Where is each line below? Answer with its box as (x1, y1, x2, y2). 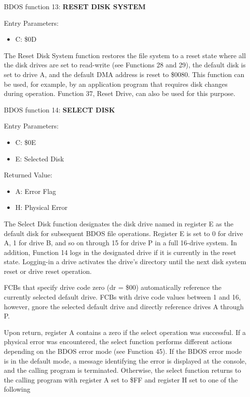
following (4, 384, 31, 394)
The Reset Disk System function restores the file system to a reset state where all (4, 50, 246, 60)
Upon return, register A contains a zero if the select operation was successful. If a (4, 327, 246, 337)
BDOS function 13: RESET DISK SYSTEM (4, 1, 146, 11)
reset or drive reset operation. (4, 266, 92, 276)
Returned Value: (4, 170, 52, 180)
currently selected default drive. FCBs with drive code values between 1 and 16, (4, 292, 241, 302)
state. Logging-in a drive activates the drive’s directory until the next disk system (4, 256, 247, 267)
